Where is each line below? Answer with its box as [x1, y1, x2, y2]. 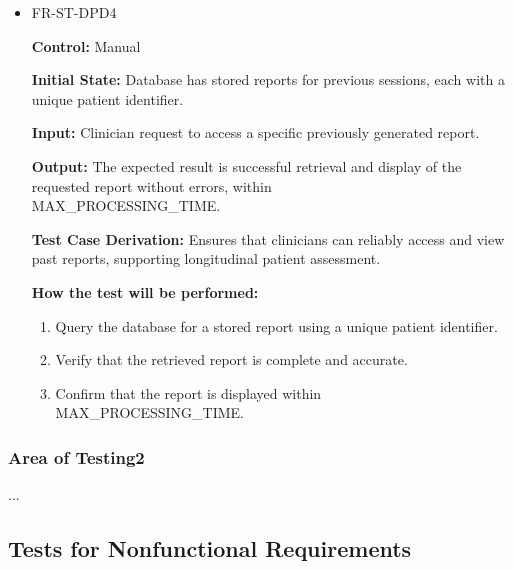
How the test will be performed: [31, 281, 259, 302]
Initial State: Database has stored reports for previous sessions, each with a [31, 69, 505, 90]
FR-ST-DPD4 [31, 2, 117, 22]
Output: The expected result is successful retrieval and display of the [31, 155, 462, 176]
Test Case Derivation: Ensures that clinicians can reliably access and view [31, 228, 505, 249]
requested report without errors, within [31, 175, 272, 196]
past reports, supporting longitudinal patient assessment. [31, 248, 381, 269]
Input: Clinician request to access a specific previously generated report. [31, 122, 480, 143]
